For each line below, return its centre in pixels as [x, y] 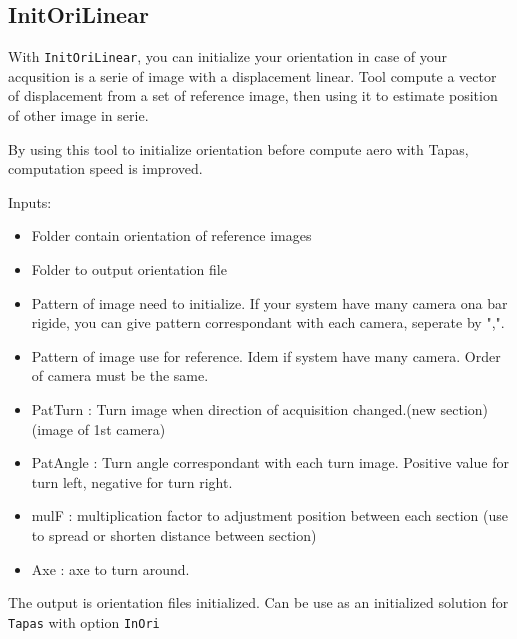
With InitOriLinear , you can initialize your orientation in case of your [228, 56]
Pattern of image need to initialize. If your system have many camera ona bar [269, 302]
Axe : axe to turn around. [110, 568]
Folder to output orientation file [129, 269]
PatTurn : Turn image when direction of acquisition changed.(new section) [260, 408]
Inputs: [30, 201]
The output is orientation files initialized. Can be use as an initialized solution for [258, 602]
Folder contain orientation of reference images [171, 235]
